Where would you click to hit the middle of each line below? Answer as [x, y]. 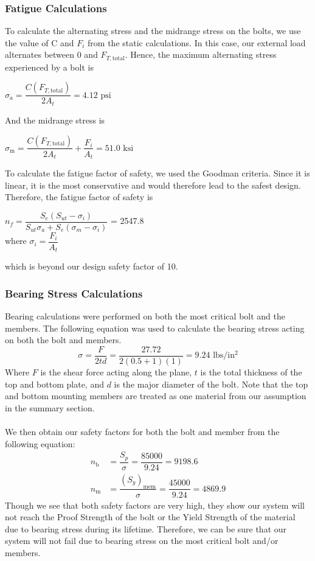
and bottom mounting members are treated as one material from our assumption [156, 396]
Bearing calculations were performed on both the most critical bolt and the [145, 316]
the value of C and [40, 42]
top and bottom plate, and [54, 384]
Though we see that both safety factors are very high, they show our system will [155, 505]
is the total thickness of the [251, 372]
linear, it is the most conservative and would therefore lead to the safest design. [153, 185]
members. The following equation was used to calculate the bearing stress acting [155, 328]
